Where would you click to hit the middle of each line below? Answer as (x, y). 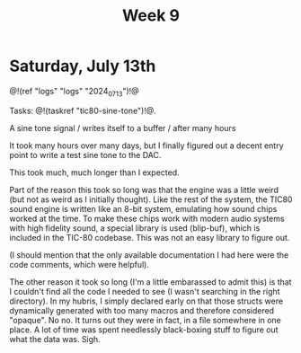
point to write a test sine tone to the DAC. (85, 154)
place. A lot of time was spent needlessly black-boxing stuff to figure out (144, 330)
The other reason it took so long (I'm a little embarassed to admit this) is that (150, 282)
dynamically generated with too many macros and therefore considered (142, 310)
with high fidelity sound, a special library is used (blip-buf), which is (135, 228)
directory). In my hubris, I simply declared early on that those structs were (146, 301)
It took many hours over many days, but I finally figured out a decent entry (147, 146)
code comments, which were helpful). (80, 264)
